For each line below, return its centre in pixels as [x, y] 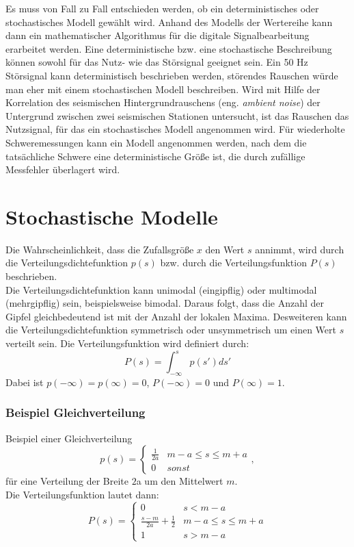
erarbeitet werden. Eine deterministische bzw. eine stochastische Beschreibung [169, 48]
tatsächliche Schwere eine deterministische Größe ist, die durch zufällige [155, 156]
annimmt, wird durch [300, 249]
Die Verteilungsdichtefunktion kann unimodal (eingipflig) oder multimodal [161, 289]
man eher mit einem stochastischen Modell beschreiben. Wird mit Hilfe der [163, 89]
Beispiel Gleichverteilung [76, 412]
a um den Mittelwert [180, 481]
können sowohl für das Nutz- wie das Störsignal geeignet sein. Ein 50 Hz [157, 62]
